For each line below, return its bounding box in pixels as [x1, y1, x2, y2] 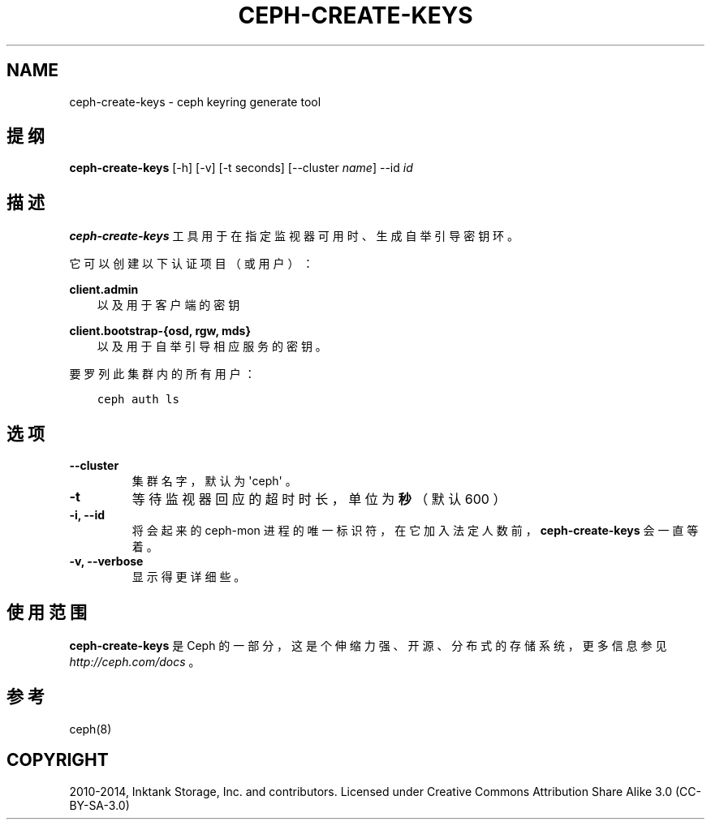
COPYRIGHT [6, 750, 109, 771]
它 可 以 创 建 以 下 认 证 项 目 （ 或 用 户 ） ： [69, 256, 314, 271]
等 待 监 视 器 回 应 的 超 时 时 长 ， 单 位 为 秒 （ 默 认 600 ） [131, 491, 506, 508]
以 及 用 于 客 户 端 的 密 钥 [97, 298, 240, 312]
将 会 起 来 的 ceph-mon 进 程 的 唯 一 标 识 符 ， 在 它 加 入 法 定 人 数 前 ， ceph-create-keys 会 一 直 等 [131, 523, 699, 538]
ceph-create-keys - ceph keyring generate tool [69, 94, 321, 109]
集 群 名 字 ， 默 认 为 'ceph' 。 [131, 474, 297, 488]
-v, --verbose [69, 554, 144, 569]
